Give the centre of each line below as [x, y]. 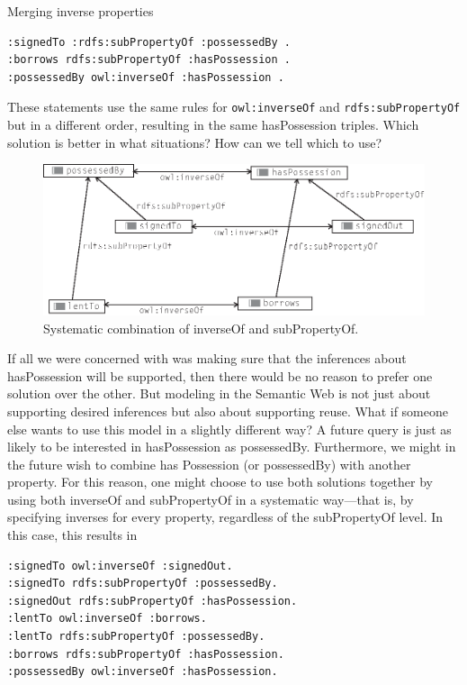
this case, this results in [72, 535]
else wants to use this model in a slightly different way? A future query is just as [229, 429]
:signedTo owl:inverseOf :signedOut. [120, 566]
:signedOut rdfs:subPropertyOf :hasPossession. [153, 601]
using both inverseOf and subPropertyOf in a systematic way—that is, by [211, 499]
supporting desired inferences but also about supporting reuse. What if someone [228, 411]
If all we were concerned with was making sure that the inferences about [207, 358]
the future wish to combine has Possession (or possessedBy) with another [209, 464]
